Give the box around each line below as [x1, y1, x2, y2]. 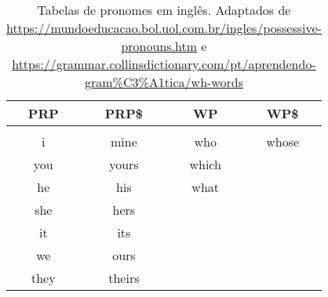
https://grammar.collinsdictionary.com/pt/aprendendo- [12, 55, 316, 73]
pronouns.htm [121, 37, 198, 55]
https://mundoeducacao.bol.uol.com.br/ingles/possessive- [6, 19, 322, 37]
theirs [108, 269, 140, 287]
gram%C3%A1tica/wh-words [85, 73, 243, 91]
